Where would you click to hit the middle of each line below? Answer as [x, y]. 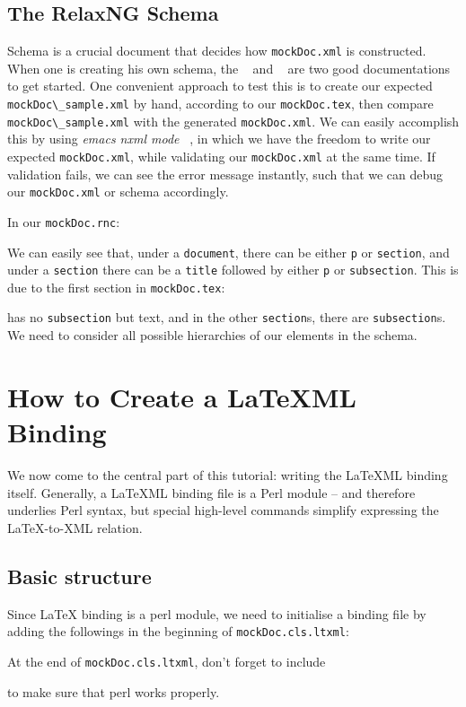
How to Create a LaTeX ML [182, 396]
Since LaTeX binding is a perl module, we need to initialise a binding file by [217, 613]
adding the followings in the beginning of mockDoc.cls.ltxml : [178, 631]
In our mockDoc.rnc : [64, 221]
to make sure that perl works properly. [114, 691]
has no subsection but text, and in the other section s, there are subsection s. [227, 317]
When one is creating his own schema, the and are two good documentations [229, 68]
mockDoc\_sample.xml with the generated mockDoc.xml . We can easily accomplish [233, 121]
